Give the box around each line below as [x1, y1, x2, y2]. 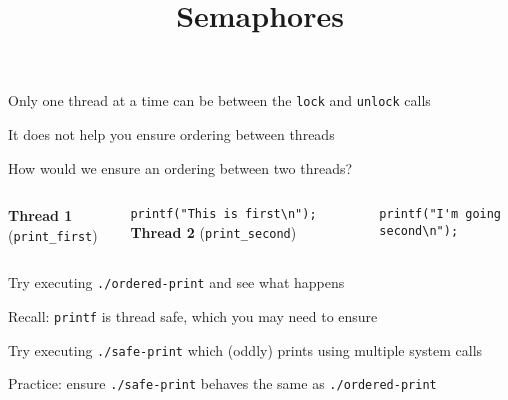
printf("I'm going [379, 207, 502, 222]
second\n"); [379, 223, 459, 238]
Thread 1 [8, 205, 73, 226]
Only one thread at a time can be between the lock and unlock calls [8, 90, 431, 111]
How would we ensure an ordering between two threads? [8, 157, 353, 178]
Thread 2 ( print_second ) [130, 221, 297, 242]
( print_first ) [8, 224, 98, 245]
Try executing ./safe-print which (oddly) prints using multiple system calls [8, 339, 483, 360]
